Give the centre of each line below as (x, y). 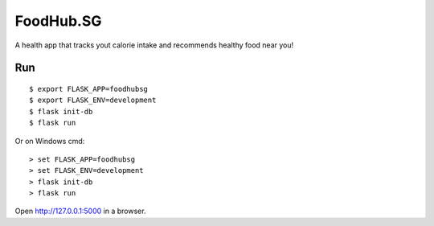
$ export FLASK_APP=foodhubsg (89, 89)
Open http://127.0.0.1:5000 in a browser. (80, 211)
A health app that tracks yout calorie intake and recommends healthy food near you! (154, 45)
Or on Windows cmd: (50, 141)
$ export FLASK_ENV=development (93, 100)
